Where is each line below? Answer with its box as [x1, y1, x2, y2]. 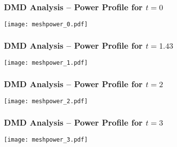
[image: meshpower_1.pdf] [4, 59, 88, 67]
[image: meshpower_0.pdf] [4, 21, 88, 28]
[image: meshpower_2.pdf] [4, 97, 88, 105]
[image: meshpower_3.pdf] [4, 136, 88, 143]
